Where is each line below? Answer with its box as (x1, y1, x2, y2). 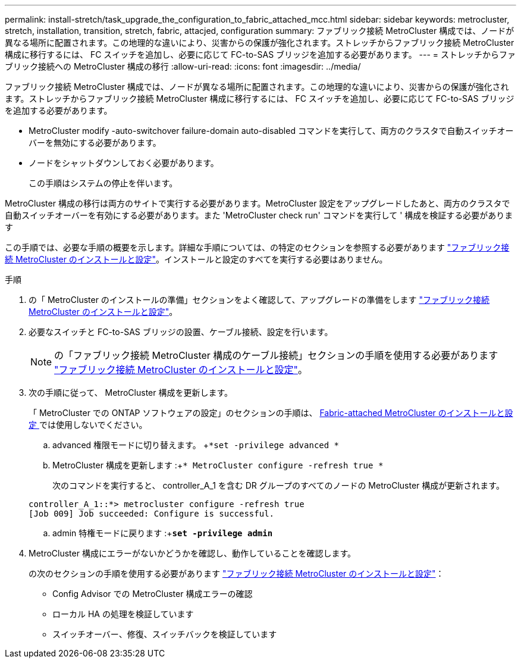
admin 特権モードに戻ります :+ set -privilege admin (52, 528, 273, 538)
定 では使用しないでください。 (29, 420, 147, 430)
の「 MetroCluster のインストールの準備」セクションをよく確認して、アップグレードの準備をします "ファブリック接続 (29, 295, 489, 305)
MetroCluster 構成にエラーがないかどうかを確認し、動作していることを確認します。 (29, 548, 356, 558)
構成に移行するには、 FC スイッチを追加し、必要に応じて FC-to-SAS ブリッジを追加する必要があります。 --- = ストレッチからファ (5, 49, 516, 60)
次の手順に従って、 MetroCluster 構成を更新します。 (29, 387, 233, 398)
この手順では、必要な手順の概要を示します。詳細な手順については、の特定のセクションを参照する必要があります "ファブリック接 (5, 242, 510, 252)
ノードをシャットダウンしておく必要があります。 (29, 158, 219, 168)
